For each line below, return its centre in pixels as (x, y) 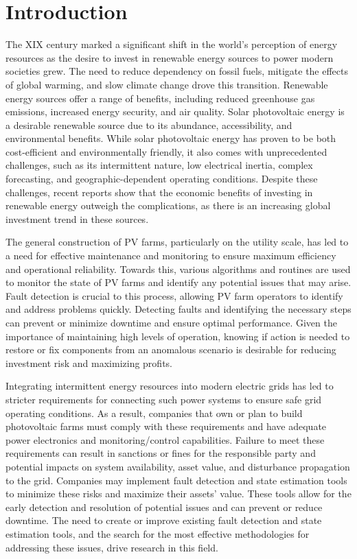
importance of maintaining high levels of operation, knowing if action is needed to (178, 336)
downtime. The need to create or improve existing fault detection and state (164, 520)
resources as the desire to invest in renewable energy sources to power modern (170, 57)
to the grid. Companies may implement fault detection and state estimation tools (176, 480)
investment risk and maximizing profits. (89, 362)
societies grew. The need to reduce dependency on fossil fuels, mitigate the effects (177, 71)
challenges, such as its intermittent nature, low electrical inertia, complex (159, 165)
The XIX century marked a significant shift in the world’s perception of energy (172, 44)
